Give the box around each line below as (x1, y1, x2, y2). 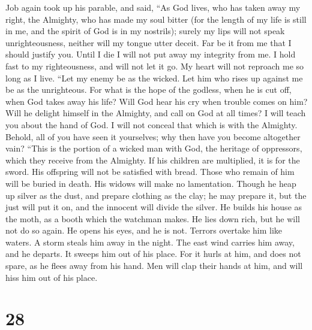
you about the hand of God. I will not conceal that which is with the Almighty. (5, 118, 298, 131)
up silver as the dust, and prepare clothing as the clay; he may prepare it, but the (5, 189, 307, 201)
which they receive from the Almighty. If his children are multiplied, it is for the (5, 153, 300, 166)
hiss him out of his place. (5, 271, 98, 283)
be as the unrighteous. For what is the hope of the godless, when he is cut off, (5, 83, 292, 96)
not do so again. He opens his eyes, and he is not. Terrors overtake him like (5, 224, 283, 237)
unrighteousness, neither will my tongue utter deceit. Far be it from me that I (5, 36, 292, 49)
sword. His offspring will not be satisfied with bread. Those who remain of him (5, 165, 295, 178)
